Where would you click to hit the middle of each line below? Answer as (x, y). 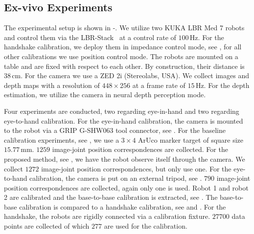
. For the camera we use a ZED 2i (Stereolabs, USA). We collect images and (135, 75)
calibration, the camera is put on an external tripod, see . (116, 178)
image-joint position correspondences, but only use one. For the (136, 168)
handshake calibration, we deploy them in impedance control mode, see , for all (123, 47)
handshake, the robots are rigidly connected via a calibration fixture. (107, 216)
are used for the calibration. (146, 226)
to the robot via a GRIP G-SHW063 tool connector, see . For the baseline (115, 130)
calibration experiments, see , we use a (62, 139)
